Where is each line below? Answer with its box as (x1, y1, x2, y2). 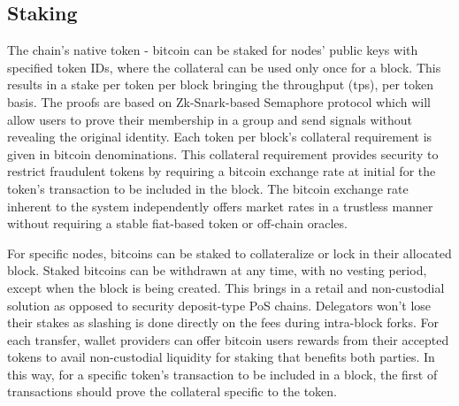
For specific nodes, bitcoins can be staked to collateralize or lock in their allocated (7, 243, 452, 262)
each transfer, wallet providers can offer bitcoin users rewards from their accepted (7, 330, 449, 349)
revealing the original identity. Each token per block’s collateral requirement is (7, 127, 432, 146)
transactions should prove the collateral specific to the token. (7, 382, 337, 401)
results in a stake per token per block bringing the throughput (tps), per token (7, 75, 434, 94)
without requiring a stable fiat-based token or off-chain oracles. (7, 214, 348, 233)
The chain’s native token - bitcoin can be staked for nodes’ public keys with (7, 41, 418, 59)
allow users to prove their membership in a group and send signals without (7, 110, 412, 128)
